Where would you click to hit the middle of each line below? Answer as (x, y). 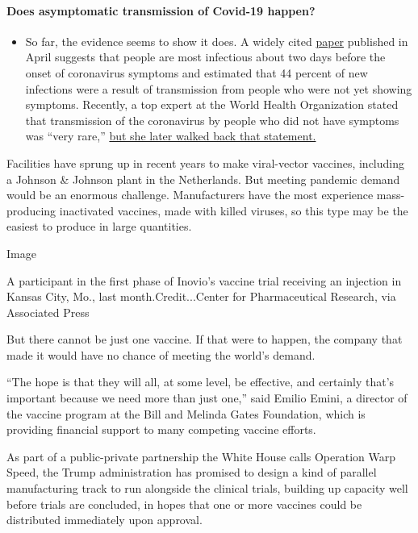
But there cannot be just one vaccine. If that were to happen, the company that (205, 339)
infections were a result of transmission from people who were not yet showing (219, 88)
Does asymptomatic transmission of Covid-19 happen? (161, 10)
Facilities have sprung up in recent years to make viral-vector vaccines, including (206, 162)
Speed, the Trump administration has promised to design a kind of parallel (192, 472)
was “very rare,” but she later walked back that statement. (171, 136)
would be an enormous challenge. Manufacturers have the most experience (190, 195)
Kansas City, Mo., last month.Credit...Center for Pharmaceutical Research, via (201, 296)
